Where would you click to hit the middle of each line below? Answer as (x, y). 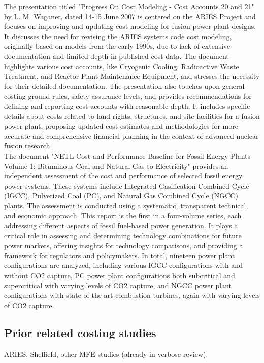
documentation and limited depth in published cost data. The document (117, 56)
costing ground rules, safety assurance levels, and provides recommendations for (128, 96)
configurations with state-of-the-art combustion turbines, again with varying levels (132, 295)
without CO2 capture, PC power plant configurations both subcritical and (120, 275)
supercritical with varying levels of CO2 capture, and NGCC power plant (118, 285)
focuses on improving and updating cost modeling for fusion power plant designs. (130, 26)
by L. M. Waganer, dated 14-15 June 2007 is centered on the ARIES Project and (130, 16)
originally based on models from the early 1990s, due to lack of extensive (117, 46)
